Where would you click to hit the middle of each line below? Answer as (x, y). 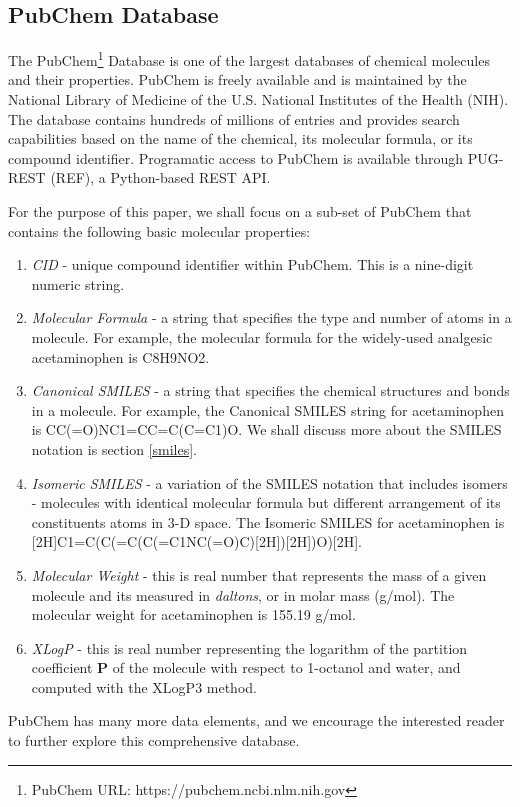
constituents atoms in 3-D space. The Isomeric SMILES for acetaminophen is (268, 521)
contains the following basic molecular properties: (159, 230)
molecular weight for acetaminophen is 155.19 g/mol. (193, 614)
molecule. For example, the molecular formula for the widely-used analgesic (262, 336)
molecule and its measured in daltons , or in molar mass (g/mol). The (243, 594)
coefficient (62, 667)
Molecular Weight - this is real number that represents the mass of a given (259, 574)
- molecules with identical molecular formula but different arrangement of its (266, 502)
